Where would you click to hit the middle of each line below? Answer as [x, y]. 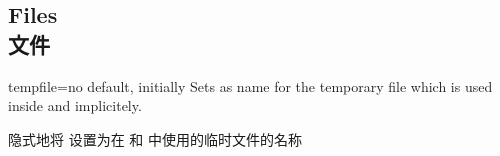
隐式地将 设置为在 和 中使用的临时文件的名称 [155, 138]
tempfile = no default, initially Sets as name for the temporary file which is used [250, 85]
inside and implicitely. [75, 105]
